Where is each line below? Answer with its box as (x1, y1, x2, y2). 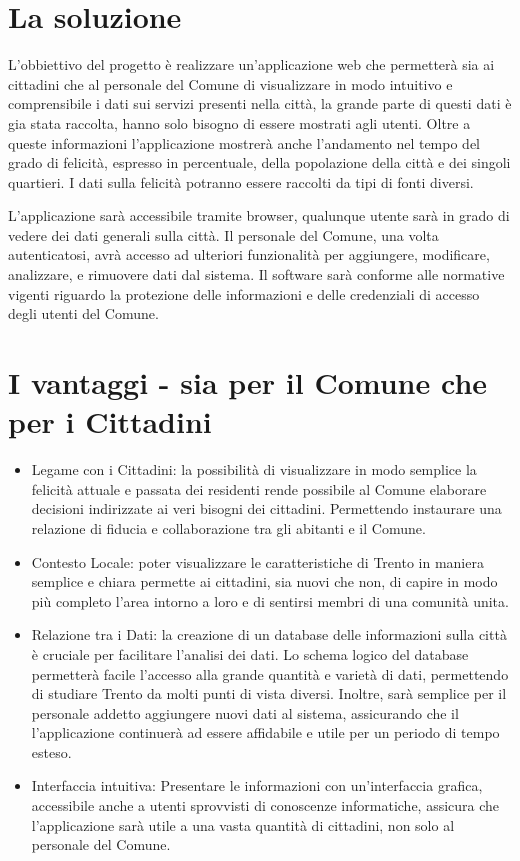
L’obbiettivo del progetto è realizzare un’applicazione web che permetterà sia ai (8, 54, 495, 75)
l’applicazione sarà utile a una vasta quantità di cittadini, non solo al (31, 814, 455, 835)
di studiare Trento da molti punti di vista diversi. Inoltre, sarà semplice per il (31, 683, 507, 704)
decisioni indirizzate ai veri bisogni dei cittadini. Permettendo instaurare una (31, 498, 502, 519)
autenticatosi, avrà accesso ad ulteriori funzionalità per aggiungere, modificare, (8, 244, 490, 265)
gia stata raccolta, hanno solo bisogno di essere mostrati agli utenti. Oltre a (8, 112, 471, 133)
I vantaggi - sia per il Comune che (8, 362, 488, 403)
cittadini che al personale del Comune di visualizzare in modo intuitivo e (8, 73, 453, 94)
